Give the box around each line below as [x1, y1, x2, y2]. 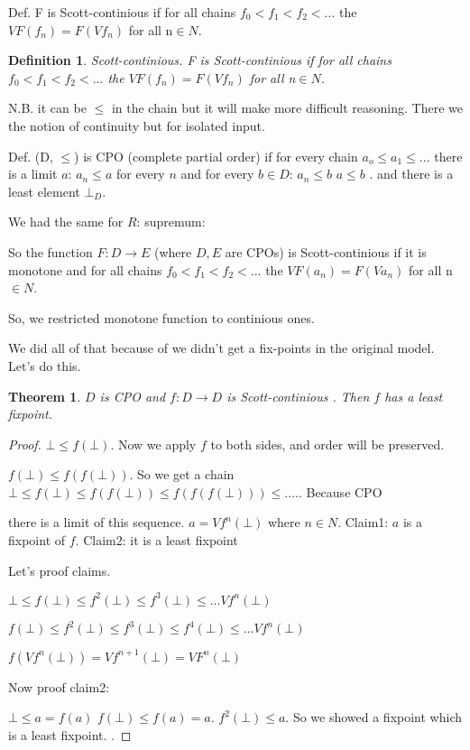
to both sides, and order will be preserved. [210, 434, 445, 453]
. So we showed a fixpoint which [285, 708, 463, 727]
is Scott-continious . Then [226, 386, 370, 405]
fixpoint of [8, 531, 66, 550]
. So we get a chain [129, 465, 235, 484]
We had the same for [8, 212, 124, 231]
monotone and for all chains [8, 260, 162, 279]
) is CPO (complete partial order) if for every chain [74, 146, 358, 165]
